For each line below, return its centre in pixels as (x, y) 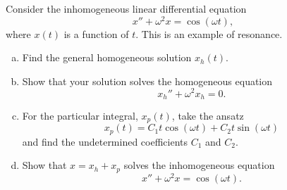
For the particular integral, (80, 115)
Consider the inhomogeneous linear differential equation (126, 8)
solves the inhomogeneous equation (199, 165)
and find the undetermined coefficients (105, 141)
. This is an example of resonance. (209, 33)
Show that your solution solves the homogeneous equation (147, 81)
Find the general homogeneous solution (107, 57)
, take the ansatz (208, 115)
